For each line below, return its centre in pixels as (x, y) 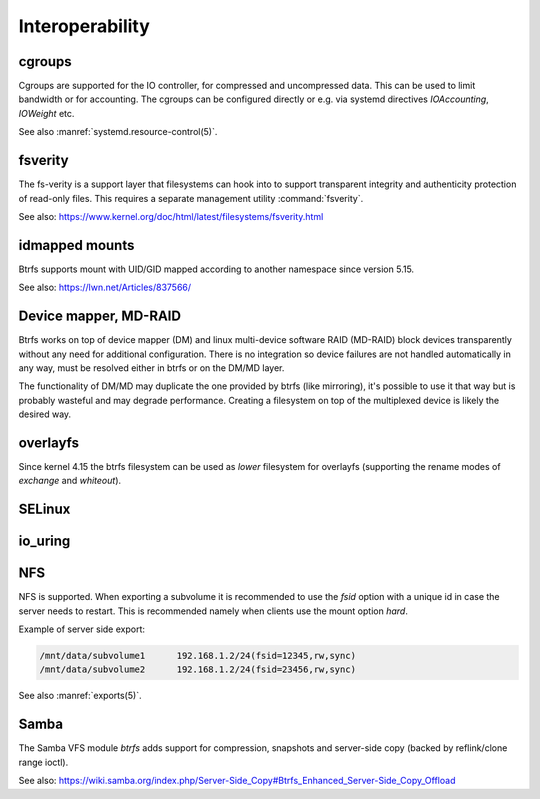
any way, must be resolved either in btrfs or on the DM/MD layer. (151, 367)
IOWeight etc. (46, 113)
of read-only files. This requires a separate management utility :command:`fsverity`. (191, 198)
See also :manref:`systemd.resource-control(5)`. (118, 132)
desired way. (45, 414)
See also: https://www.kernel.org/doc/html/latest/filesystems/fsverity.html (171, 216)
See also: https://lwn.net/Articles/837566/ (105, 287)
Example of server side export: (81, 629)
